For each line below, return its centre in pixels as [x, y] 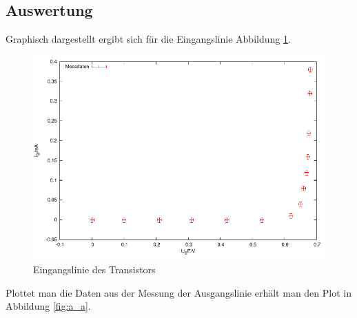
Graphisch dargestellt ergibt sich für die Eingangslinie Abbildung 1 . [148, 39]
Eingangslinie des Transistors [94, 269]
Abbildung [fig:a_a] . [48, 306]
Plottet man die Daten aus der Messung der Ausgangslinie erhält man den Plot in [178, 292]
